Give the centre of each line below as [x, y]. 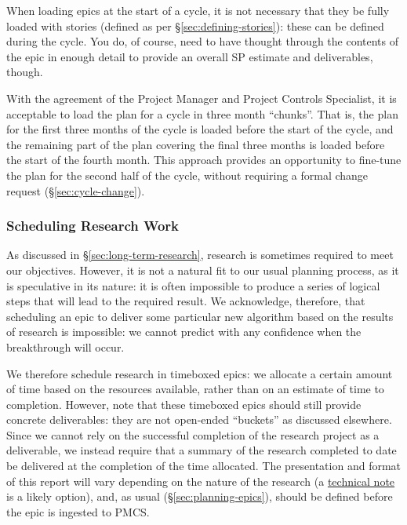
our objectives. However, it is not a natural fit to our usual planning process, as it [203, 270]
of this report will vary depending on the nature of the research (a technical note [201, 481]
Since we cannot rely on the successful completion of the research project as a [193, 434]
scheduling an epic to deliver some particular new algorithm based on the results [200, 316]
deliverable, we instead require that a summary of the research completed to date [202, 450]
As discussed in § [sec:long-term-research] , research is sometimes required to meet [200, 255]
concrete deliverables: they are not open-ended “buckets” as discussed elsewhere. [199, 419]
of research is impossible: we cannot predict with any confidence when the [184, 332]
